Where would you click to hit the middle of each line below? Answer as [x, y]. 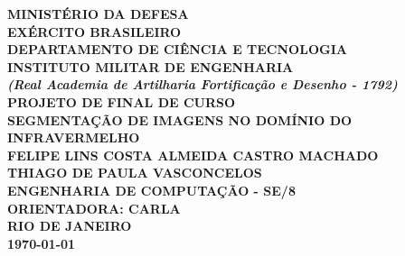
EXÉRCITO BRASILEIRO [94, 31]
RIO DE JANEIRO [70, 226]
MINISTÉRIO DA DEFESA [98, 14]
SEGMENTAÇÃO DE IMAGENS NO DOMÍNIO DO [180, 119]
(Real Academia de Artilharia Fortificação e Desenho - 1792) [202, 84]
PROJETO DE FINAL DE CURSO [122, 101]
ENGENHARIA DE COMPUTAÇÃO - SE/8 [151, 190]
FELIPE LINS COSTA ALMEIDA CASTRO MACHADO [193, 155]
